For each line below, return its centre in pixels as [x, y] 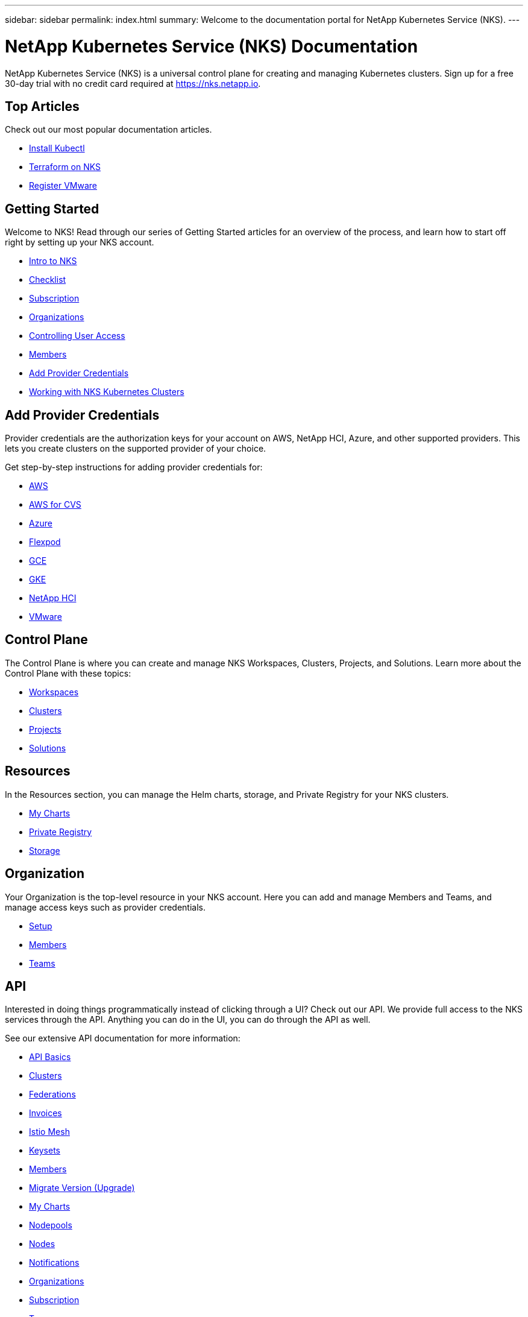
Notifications [54, 1263]
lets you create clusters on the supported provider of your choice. [136, 449]
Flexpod [45, 542]
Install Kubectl [57, 148]
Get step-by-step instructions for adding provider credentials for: [134, 467]
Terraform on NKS [65, 167]
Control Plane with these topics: [68, 673]
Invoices [46, 1113]
